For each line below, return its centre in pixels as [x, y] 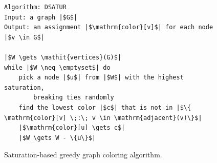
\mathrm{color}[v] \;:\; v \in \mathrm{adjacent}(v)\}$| [103, 118]
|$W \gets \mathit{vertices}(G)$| [63, 57]
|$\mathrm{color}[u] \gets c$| [72, 128]
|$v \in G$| [24, 37]
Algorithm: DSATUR [35, 7]
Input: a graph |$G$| [41, 17]
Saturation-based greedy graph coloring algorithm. [83, 155]
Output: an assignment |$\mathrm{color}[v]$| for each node [109, 27]
